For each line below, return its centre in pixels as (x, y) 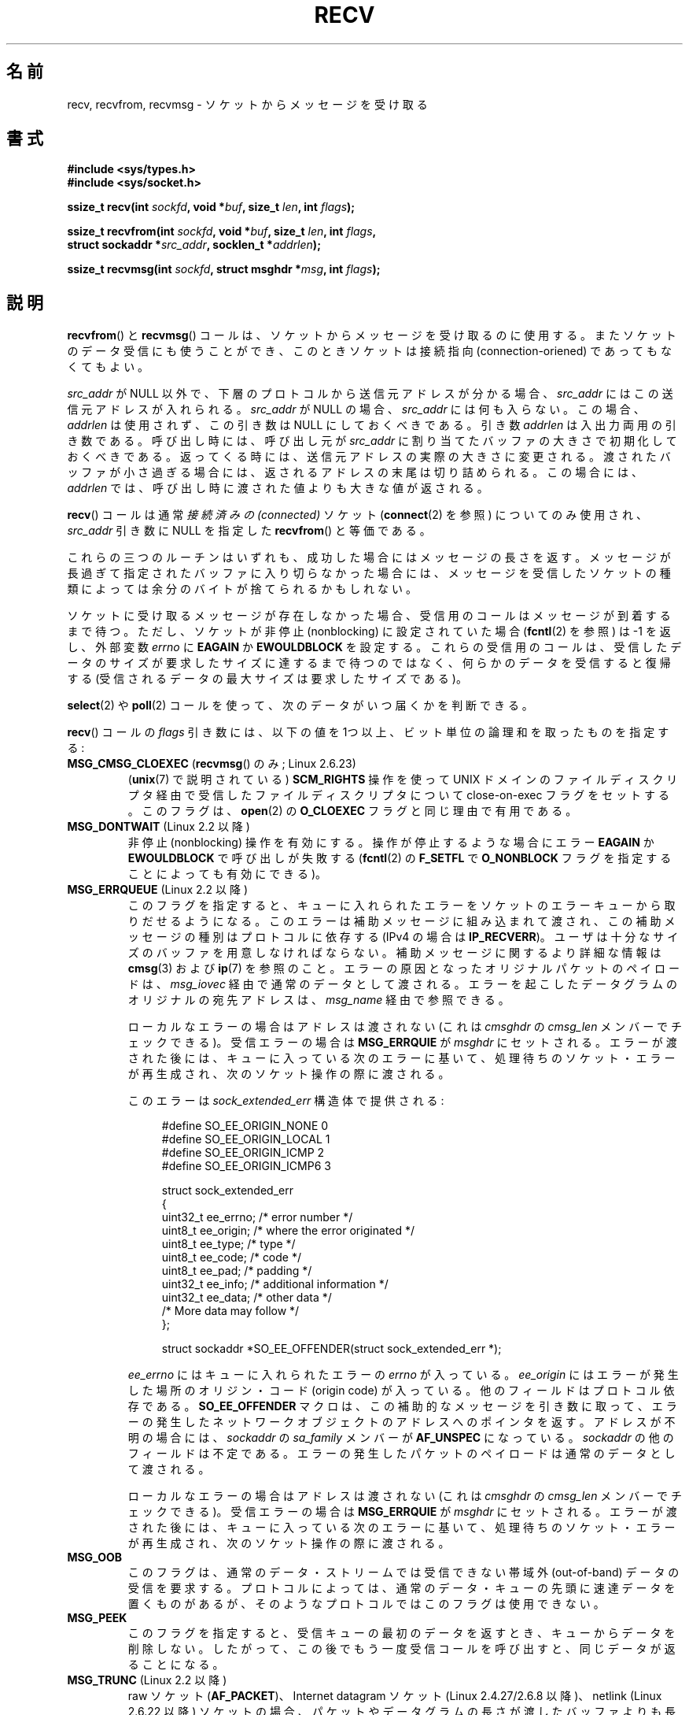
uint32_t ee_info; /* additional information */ (275, 1284)
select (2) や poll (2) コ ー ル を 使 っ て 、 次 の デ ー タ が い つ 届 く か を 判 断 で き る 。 (300, 706)
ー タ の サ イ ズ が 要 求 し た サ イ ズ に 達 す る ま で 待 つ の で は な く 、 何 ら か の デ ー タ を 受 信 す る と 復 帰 (369, 663)
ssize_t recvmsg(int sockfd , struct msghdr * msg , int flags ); (224, 269)
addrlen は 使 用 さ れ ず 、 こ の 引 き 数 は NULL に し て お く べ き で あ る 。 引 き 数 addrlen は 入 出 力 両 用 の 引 (372, 425)
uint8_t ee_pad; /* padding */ (237, 1271)
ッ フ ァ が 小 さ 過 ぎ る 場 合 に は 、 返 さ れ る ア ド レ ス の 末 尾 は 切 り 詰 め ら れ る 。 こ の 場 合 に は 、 (355, 472)
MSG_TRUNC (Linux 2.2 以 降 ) (147, 1680)
